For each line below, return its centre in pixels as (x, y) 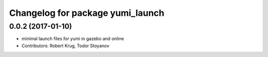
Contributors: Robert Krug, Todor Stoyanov (66, 46)
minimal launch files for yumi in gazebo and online (73, 39)
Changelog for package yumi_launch (87, 13)
